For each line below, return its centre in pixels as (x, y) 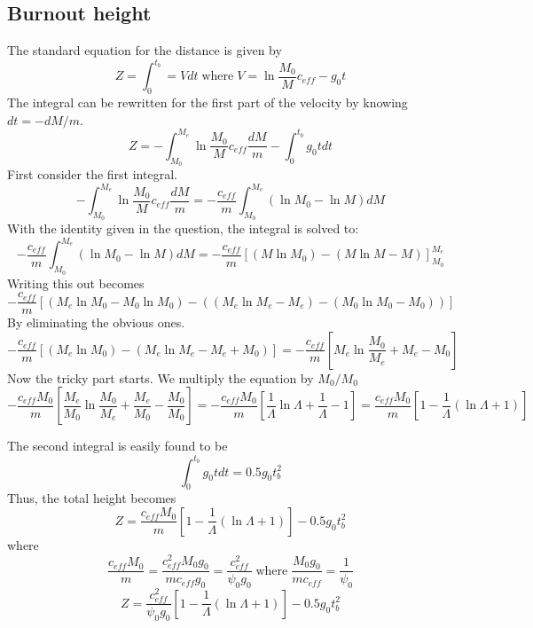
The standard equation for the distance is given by (145, 50)
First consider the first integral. (92, 173)
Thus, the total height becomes (92, 498)
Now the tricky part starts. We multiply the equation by (161, 377)
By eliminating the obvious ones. (96, 322)
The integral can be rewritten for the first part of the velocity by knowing (208, 102)
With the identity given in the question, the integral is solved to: (183, 228)
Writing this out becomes (76, 283)
